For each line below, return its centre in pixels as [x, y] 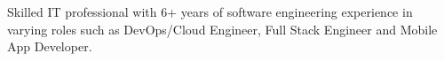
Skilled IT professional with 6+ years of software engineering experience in [210, 11]
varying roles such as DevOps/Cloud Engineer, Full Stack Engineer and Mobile [222, 29]
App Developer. [50, 46]
